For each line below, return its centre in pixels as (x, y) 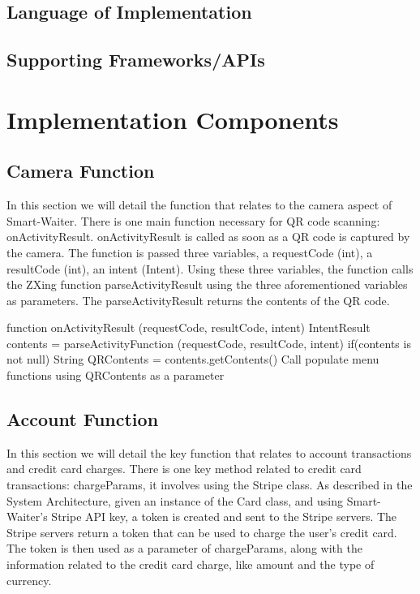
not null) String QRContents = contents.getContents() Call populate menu (193, 359)
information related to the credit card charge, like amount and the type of (191, 564)
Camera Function (81, 171)
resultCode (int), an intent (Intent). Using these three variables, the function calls (210, 268)
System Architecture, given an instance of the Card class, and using (175, 500)
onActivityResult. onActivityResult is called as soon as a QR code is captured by (208, 237)
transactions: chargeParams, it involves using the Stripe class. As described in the (210, 485)
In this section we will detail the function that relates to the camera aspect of (199, 205)
